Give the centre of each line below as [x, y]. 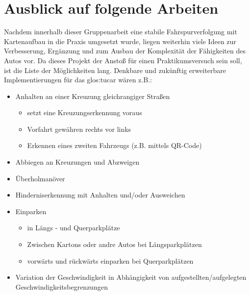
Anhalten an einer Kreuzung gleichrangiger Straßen [93, 96]
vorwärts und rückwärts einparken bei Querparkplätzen [110, 260]
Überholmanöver [40, 178]
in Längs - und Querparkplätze [74, 228]
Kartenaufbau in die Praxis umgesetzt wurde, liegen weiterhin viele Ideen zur [120, 41]
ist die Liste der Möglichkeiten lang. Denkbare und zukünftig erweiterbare [115, 70]
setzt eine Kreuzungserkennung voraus [85, 112]
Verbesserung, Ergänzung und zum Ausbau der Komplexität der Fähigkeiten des [125, 51]
